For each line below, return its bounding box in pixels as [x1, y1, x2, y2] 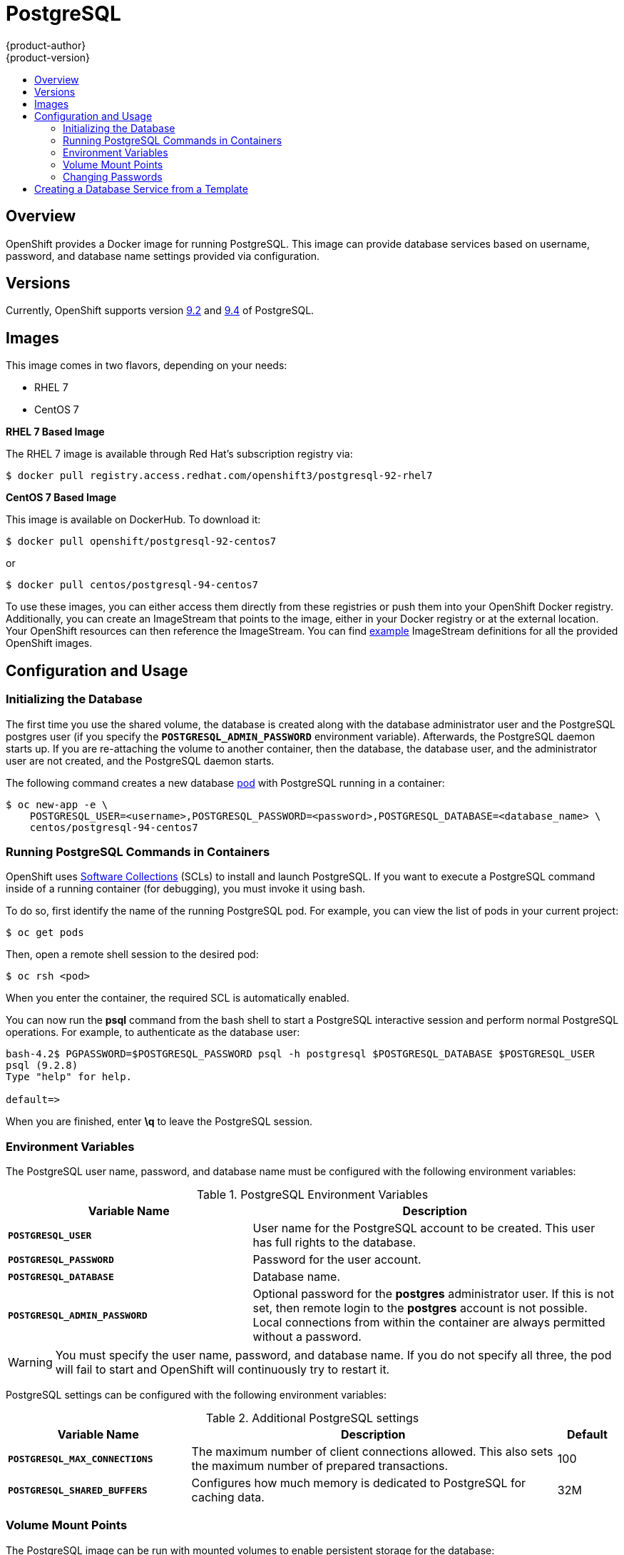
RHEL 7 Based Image [6, 426, 105, 438]
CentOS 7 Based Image [6, 491, 116, 504]
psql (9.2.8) [6, 1060, 78, 1072]
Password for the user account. [252, 1252, 421, 1267]
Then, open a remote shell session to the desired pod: [6, 948, 259, 961]
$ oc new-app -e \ [6, 798, 108, 810]
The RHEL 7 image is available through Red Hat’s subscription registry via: [6, 448, 353, 461]
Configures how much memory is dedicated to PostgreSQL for [191, 1476, 526, 1490]
